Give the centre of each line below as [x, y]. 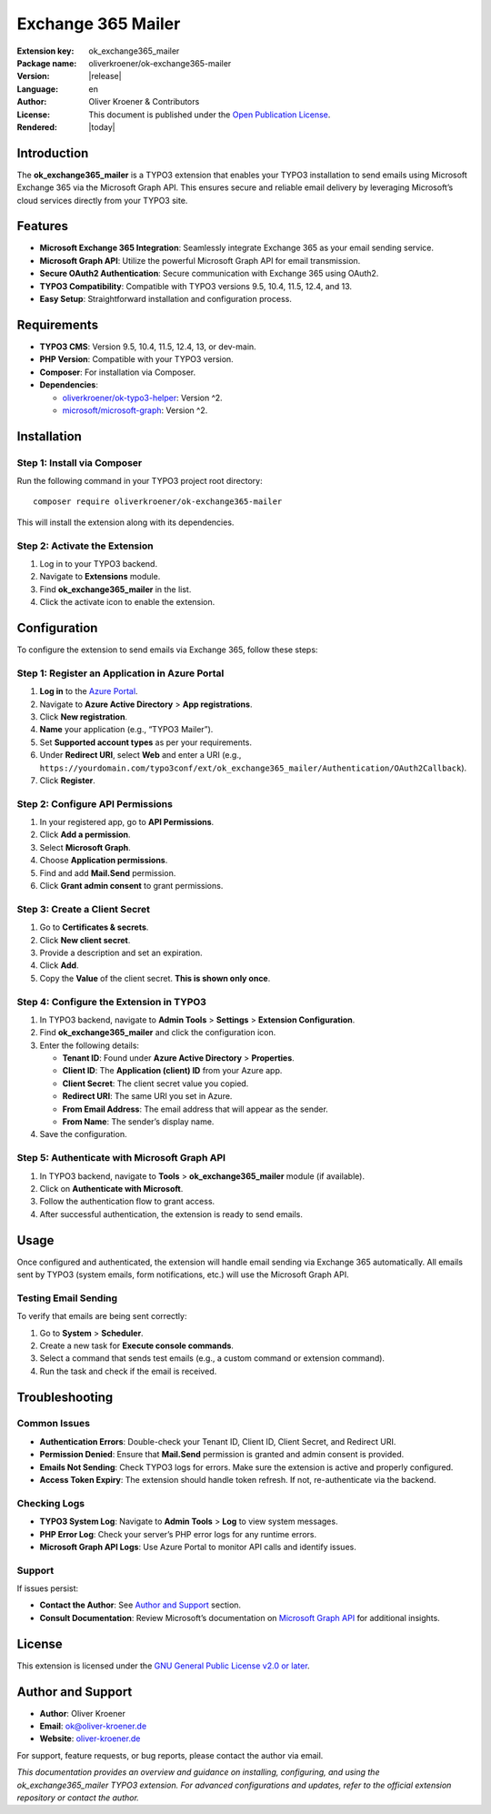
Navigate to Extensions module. [100, 577]
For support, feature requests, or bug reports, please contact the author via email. [170, 1755]
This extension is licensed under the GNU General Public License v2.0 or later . [163, 1666]
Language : [38, 89]
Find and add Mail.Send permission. [108, 872]
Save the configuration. [83, 1134]
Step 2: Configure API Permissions [95, 803]
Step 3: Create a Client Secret [83, 909]
